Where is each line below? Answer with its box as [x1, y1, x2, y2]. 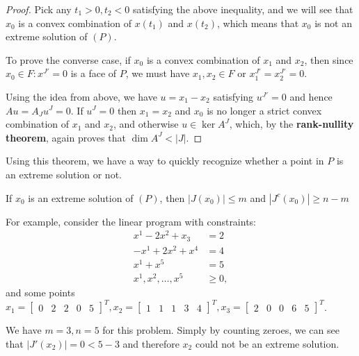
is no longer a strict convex [207, 103, 322, 117]
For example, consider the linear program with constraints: [6, 214, 257, 228]
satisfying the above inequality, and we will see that [133, 2, 353, 16]
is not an [314, 15, 352, 30]
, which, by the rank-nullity [229, 117, 354, 131]
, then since [304, 52, 353, 67]
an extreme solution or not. [6, 167, 122, 181]
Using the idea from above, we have [6, 89, 157, 103]
